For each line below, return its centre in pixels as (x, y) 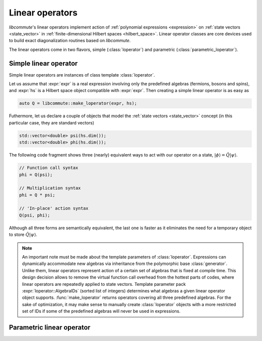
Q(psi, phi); (35, 215)
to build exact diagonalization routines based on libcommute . (70, 41)
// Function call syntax (49, 168)
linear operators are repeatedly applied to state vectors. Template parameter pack (104, 284)
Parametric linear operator (50, 327)
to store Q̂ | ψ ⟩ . (23, 234)
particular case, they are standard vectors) (52, 123)
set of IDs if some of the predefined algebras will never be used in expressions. (101, 311)
